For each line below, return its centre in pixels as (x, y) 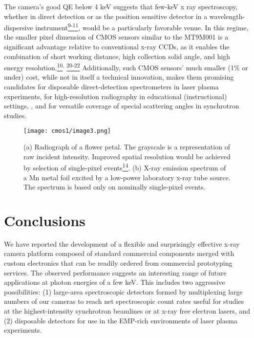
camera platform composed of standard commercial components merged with (119, 253)
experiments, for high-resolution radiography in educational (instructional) (116, 96)
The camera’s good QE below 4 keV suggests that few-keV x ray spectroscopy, (121, 6)
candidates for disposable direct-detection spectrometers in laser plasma (111, 87)
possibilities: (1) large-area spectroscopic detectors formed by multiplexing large (123, 291)
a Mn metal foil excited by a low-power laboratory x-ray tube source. (127, 177)
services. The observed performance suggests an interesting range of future (115, 272)
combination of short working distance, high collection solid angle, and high (117, 56)
